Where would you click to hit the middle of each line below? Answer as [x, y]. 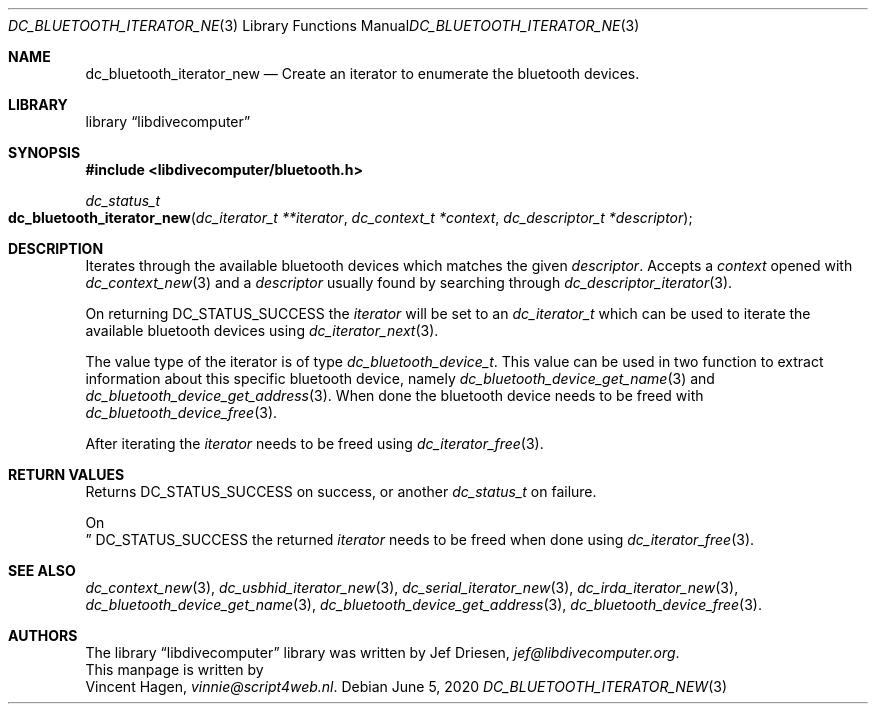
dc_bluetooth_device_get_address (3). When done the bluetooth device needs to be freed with [394, 395]
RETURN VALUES [66, 474]
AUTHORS [43, 635]
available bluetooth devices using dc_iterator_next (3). [262, 330]
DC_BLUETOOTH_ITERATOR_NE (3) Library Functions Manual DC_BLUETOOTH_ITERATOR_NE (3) [324, 25]
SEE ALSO [42, 570]
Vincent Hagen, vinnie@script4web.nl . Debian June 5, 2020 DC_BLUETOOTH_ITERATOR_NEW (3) [406, 686]
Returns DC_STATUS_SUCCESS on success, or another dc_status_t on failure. [341, 491]
